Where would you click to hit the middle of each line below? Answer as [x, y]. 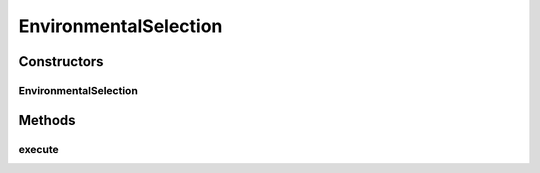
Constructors [61, 61]
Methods [47, 120]
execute [38, 149]
